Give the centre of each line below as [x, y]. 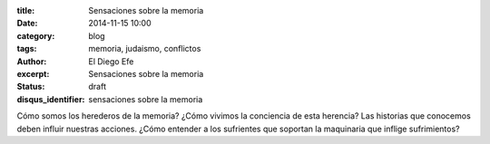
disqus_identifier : [51, 99]
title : [26, 10]
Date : [27, 24]
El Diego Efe [111, 61]
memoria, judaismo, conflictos [145, 49]
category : [36, 35]
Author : [32, 61]
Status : [31, 87]
